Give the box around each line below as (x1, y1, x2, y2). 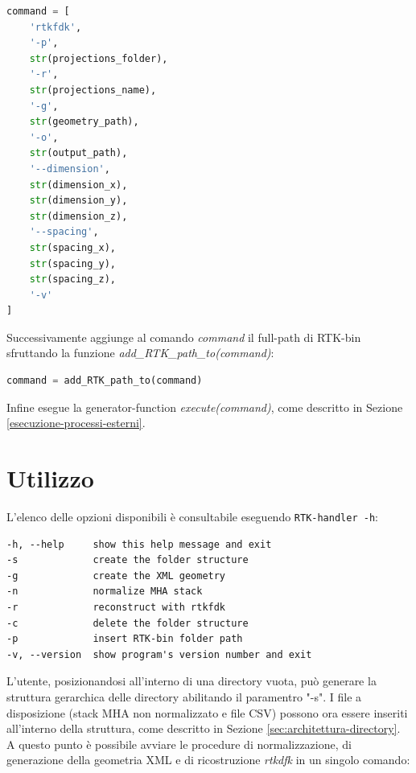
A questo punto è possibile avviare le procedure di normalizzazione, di (6, 735, 352, 752)
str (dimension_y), (29, 195, 128, 207)
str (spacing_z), (29, 273, 117, 286)
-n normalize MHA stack (6, 586, 203, 598)
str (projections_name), (29, 84, 157, 96)
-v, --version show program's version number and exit (6, 648, 312, 660)
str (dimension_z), (29, 210, 128, 222)
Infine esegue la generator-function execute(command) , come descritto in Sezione (6, 398, 403, 415)
